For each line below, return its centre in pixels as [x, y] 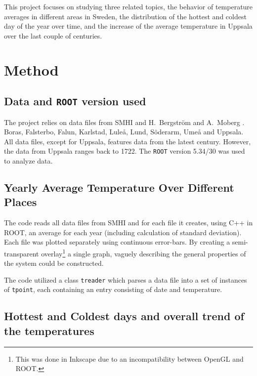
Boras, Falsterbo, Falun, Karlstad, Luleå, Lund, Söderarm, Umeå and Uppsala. [124, 132]
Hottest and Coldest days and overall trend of [124, 316]
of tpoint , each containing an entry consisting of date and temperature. [113, 289]
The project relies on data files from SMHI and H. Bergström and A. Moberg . [124, 122]
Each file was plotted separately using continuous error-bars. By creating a [117, 242]
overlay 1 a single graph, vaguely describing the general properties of [144, 252]
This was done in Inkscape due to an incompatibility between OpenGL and [129, 358]
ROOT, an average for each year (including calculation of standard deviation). [123, 232]
